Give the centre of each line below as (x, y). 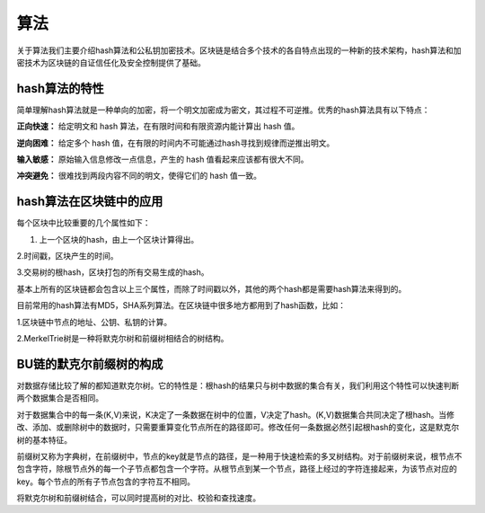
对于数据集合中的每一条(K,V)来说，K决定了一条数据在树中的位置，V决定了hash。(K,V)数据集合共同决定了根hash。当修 (236, 414)
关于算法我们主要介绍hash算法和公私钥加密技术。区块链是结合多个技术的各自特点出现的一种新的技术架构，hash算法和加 (239, 50)
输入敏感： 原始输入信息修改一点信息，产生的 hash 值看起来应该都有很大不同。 (163, 159)
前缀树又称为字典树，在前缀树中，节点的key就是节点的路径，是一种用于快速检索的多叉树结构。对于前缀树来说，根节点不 (239, 456)
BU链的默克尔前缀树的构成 (90, 364)
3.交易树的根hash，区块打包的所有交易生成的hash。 (113, 272)
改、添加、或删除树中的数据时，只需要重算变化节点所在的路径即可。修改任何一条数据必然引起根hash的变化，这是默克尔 (238, 428)
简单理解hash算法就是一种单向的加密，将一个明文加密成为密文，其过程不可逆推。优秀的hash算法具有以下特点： (223, 110)
